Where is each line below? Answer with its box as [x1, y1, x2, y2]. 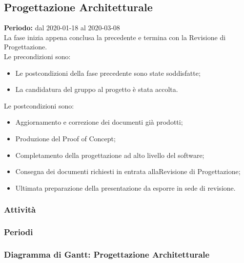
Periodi [4, 226, 33, 238]
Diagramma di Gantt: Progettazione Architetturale [4, 248, 210, 260]
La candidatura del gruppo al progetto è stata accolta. [15, 84, 178, 94]
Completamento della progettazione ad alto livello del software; [15, 150, 204, 160]
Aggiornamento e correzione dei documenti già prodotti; [15, 117, 183, 127]
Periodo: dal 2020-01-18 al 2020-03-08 [4, 22, 120, 33]
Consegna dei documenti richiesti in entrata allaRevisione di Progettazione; [15, 166, 241, 176]
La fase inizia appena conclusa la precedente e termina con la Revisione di [4, 32, 226, 42]
